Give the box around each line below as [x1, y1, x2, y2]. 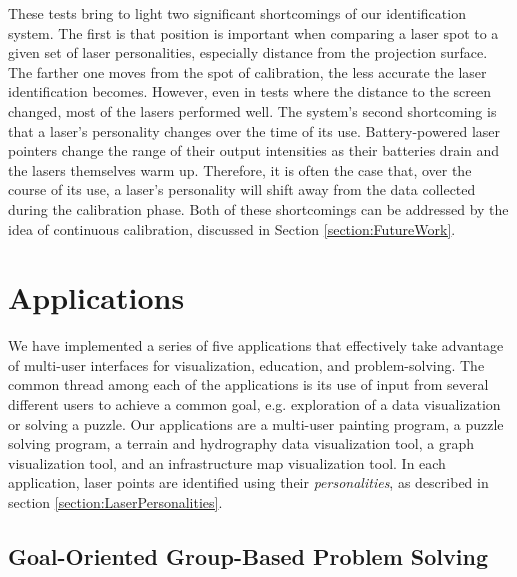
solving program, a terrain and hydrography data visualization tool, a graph [8, 433, 475, 454]
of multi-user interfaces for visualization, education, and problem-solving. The [8, 354, 485, 375]
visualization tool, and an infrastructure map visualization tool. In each [8, 452, 446, 473]
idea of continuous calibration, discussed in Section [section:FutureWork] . [8, 218, 456, 239]
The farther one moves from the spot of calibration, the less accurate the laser [8, 61, 487, 82]
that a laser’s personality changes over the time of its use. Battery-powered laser [8, 120, 501, 141]
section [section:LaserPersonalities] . [8, 492, 223, 512]
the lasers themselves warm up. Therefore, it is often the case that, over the [8, 159, 472, 180]
